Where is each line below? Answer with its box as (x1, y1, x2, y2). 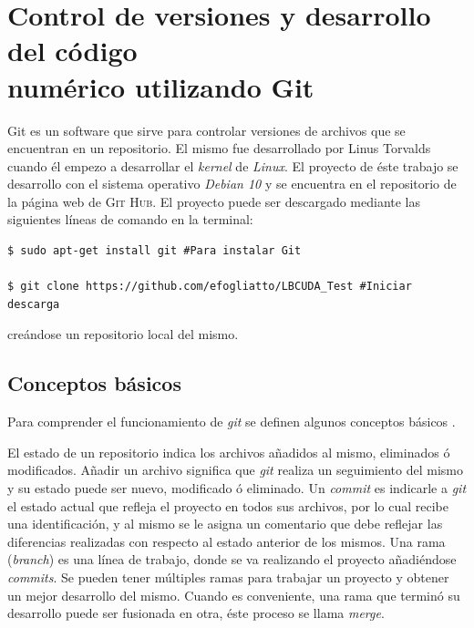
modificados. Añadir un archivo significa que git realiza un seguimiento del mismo (7, 460, 463, 479)
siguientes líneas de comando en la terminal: (7, 210, 253, 229)
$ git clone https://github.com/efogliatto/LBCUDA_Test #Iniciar (7, 280, 412, 293)
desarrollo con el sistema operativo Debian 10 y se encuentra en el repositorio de (7, 174, 457, 193)
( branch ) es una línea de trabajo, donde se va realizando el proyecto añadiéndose (7, 550, 457, 569)
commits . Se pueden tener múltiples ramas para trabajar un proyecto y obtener (7, 567, 449, 586)
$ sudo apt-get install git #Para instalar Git (7, 244, 302, 258)
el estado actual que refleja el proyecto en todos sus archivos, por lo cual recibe (7, 496, 448, 515)
